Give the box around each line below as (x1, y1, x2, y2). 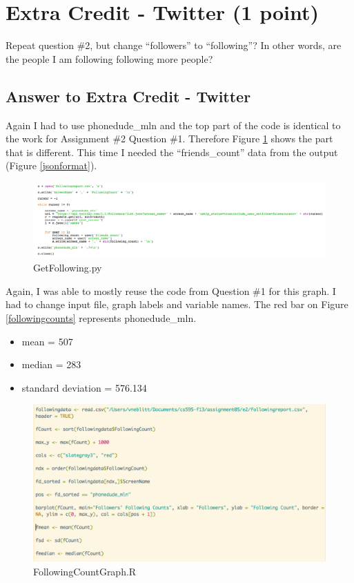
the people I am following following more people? (6, 51, 213, 66)
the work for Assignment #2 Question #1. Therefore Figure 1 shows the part (6, 131, 333, 146)
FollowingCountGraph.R (33, 564, 137, 578)
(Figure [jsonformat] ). (6, 158, 97, 173)
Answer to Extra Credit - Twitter (6, 85, 251, 106)
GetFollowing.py (33, 260, 102, 275)
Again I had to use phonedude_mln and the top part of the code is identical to (6, 117, 341, 132)
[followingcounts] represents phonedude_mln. (6, 310, 197, 325)
